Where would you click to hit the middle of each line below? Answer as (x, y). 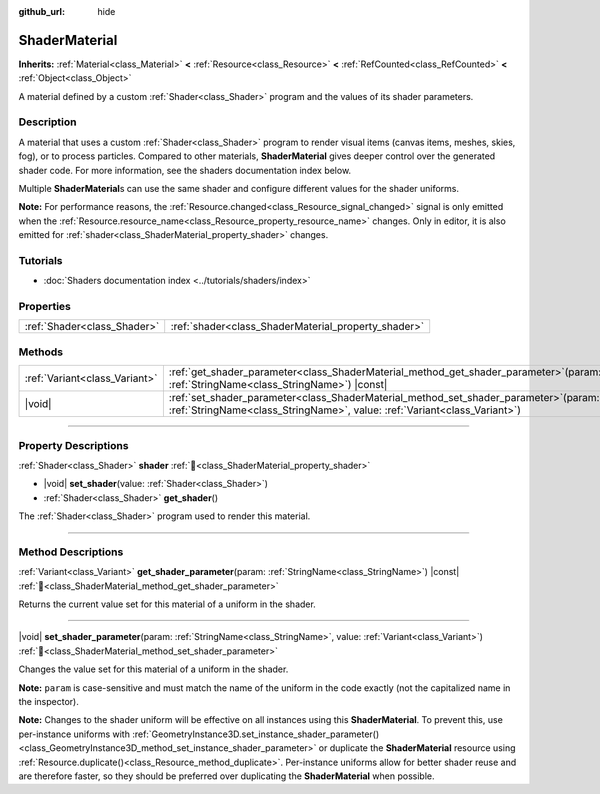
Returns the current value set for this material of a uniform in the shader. (167, 604)
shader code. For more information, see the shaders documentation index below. (185, 170)
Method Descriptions (71, 552)
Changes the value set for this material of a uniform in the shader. (153, 669)
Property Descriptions (73, 445)
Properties (45, 307)
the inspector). (48, 701)
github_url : (41, 11)
